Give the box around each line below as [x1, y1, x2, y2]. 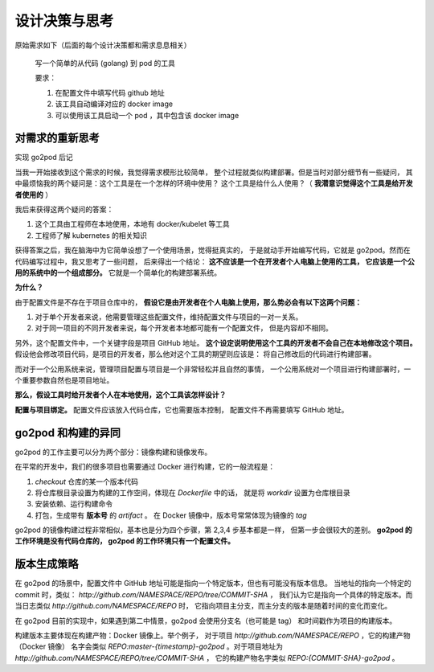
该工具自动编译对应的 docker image [55, 99, 173, 109]
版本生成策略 [14, 557, 79, 571]
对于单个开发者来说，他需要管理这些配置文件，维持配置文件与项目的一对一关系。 [35, 312, 303, 322]
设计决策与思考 [14, 12, 114, 30]
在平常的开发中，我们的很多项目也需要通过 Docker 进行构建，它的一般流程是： [14, 462, 276, 472]
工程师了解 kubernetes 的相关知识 [35, 230, 148, 240]
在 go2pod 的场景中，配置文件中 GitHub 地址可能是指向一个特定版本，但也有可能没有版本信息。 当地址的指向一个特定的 [14, 579, 411, 588]
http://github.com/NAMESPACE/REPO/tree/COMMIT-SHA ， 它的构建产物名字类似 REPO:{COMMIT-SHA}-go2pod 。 [14, 653, 399, 662]
